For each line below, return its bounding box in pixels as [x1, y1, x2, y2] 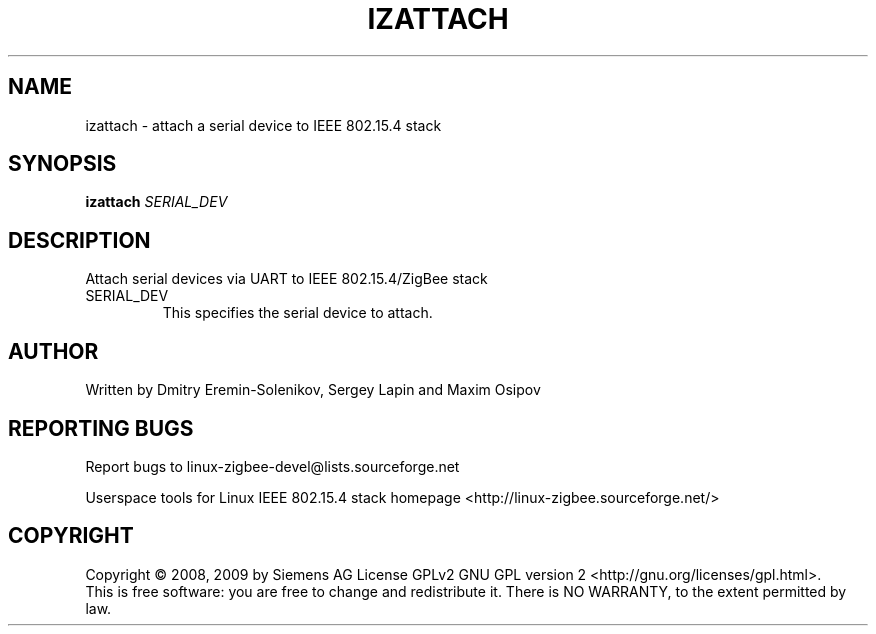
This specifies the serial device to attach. [162, 304, 433, 322]
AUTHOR [8, 338, 99, 364]
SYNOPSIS [8, 151, 117, 177]
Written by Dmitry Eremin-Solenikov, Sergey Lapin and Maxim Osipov [85, 381, 541, 399]
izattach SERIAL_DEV [85, 193, 228, 211]
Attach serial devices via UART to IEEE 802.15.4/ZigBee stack [85, 270, 488, 288]
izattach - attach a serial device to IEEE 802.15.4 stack [85, 116, 442, 134]
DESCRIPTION [8, 227, 151, 253]
